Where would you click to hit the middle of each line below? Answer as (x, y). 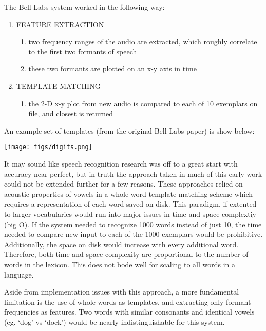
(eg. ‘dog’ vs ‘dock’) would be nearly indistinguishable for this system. (115, 321)
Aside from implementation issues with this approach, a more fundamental (122, 292)
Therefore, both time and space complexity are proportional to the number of (126, 254)
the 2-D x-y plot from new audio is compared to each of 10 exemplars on (143, 103)
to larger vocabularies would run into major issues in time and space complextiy (130, 214)
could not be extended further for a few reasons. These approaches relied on (123, 184)
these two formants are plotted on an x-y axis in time (112, 69)
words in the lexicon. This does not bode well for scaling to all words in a (120, 264)
